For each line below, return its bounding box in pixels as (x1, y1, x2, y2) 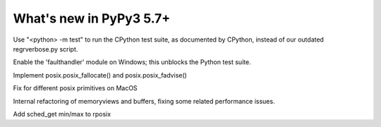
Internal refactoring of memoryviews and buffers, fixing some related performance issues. (13, 97, 275, 105)
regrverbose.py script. (13, 44, 78, 53)
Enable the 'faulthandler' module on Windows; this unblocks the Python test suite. (13, 58, 251, 66)
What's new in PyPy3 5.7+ (13, 11, 171, 26)
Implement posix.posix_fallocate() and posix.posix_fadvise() (13, 71, 187, 79)
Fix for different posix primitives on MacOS (13, 84, 138, 92)
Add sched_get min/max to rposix (13, 109, 111, 118)
